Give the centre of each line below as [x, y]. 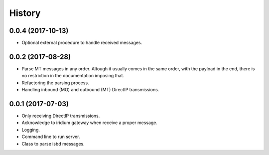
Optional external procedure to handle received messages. [82, 43]
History [25, 13]
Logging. [31, 130]
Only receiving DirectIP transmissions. [61, 116]
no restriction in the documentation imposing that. [73, 76]
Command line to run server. [51, 137]
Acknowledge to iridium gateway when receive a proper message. [90, 123]
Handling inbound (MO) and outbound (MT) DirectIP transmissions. [90, 90]
